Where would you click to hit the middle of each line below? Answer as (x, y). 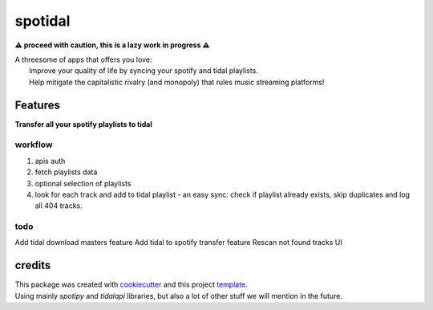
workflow (34, 145)
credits (33, 265)
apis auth (50, 161)
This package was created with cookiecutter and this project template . (131, 284)
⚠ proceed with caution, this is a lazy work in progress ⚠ (112, 45)
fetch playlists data (66, 172)
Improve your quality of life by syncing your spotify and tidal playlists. (144, 71)
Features (37, 105)
